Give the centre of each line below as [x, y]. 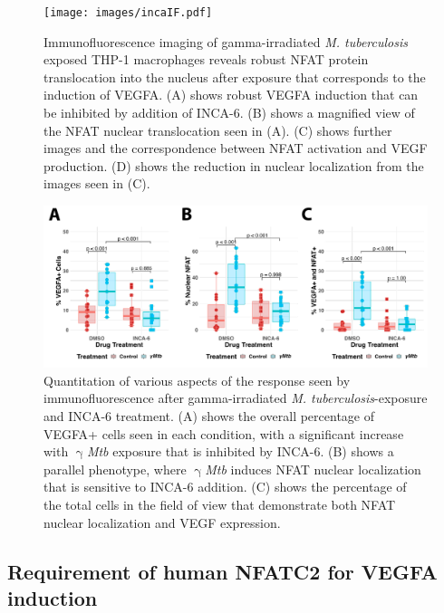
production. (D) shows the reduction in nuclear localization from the [234, 165]
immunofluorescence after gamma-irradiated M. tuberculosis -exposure [236, 398]
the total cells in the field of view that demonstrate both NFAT [220, 505]
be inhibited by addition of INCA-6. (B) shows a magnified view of [229, 113]
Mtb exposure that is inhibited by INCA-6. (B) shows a [240, 451]
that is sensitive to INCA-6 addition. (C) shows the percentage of [225, 487]
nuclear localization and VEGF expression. [162, 522]
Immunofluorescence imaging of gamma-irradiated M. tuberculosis [226, 41]
